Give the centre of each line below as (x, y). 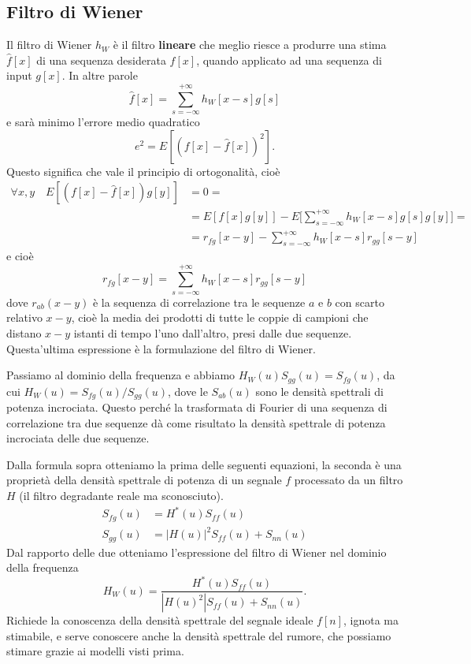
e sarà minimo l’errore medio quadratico (103, 122)
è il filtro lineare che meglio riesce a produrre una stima (250, 45)
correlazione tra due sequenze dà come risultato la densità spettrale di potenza (196, 422)
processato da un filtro (349, 480)
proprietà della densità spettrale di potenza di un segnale (144, 480)
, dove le (187, 391)
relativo (24, 317)
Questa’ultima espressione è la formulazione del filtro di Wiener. (161, 348)
